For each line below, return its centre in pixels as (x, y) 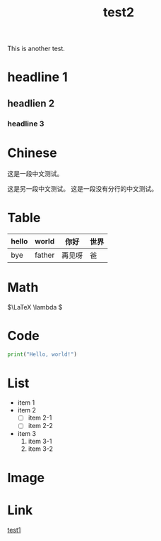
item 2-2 (40, 426)
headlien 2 (31, 103)
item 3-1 (40, 442)
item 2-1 (40, 418)
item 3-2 (40, 449)
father (44, 255)
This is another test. (36, 49)
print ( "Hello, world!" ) (42, 355)
